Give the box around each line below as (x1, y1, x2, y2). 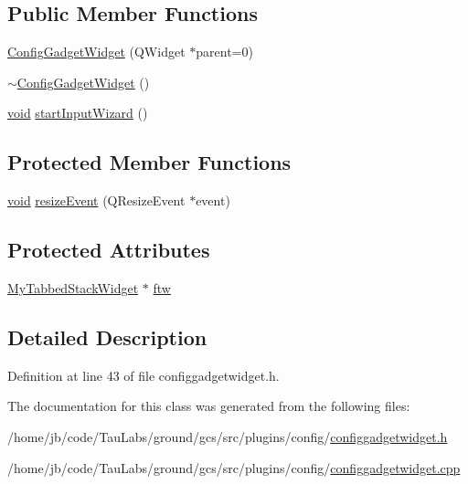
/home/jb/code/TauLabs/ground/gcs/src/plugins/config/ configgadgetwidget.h (7, 426, 448, 446)
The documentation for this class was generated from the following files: (7, 396, 410, 416)
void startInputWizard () (7, 103, 148, 122)
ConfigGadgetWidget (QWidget (7, 42, 186, 61)
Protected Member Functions (7, 148, 292, 176)
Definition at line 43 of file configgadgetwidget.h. (7, 365, 280, 384)
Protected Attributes (7, 236, 210, 264)
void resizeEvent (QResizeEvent (7, 191, 186, 210)
